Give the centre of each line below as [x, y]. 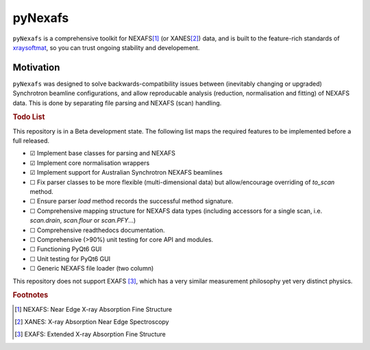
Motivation [36, 67]
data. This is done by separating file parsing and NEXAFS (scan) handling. [117, 103]
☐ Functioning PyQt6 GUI [66, 249]
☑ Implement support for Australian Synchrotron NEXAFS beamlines [126, 173]
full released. [31, 141]
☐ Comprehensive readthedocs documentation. [97, 230]
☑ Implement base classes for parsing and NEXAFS [103, 153]
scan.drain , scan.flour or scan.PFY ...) [83, 221]
